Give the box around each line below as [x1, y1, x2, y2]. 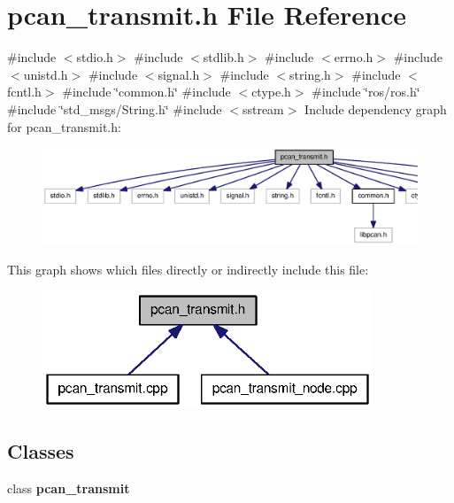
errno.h [334, 48, 373, 66]
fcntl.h [7, 82, 42, 101]
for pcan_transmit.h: [7, 117, 121, 135]
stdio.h [76, 48, 113, 66]
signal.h [158, 65, 200, 83]
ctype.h [251, 82, 291, 101]
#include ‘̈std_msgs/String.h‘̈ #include [7, 99, 222, 118]
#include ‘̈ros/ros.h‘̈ [312, 82, 420, 101]
